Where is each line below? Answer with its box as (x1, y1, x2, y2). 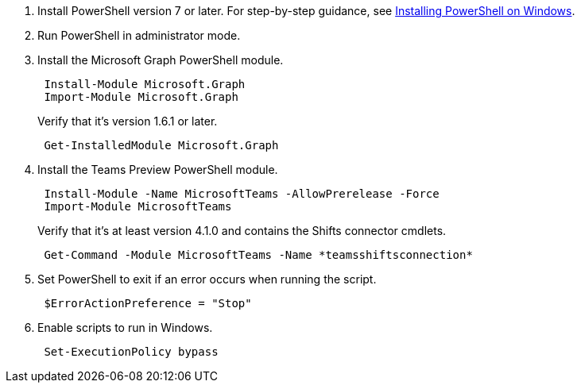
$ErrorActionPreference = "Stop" (44, 297, 252, 310)
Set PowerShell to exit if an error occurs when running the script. (37, 272, 377, 286)
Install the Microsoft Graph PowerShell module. (37, 53, 284, 67)
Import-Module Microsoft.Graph (44, 91, 238, 103)
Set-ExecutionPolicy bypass (44, 345, 219, 358)
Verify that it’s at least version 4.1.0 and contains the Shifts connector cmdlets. (37, 224, 447, 237)
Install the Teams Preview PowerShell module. (37, 163, 278, 176)
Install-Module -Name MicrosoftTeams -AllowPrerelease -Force (44, 187, 440, 200)
